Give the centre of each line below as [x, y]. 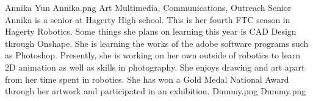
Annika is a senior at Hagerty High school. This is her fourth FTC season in [148, 19]
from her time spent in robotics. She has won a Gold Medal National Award [147, 79]
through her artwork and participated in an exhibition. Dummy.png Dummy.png [156, 91]
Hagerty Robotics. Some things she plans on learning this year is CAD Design [151, 31]
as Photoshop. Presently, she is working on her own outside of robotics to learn [153, 55]
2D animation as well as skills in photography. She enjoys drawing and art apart [155, 67]
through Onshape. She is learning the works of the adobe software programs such [157, 43]
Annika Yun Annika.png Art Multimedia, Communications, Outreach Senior [148, 7]
